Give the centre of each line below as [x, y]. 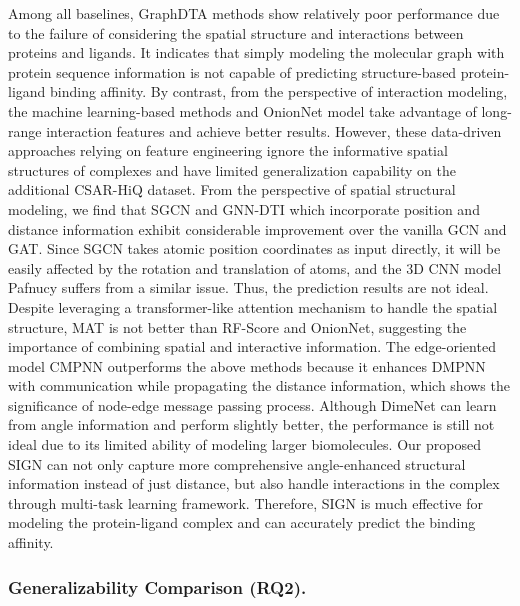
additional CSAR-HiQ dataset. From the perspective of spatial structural [232, 189]
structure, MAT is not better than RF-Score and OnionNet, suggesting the [237, 326]
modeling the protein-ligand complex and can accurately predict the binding [242, 522]
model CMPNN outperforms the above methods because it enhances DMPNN [247, 365]
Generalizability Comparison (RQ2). [157, 586]
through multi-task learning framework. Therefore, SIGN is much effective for [245, 502]
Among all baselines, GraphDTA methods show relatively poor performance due [254, 13]
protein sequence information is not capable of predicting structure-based [232, 71]
